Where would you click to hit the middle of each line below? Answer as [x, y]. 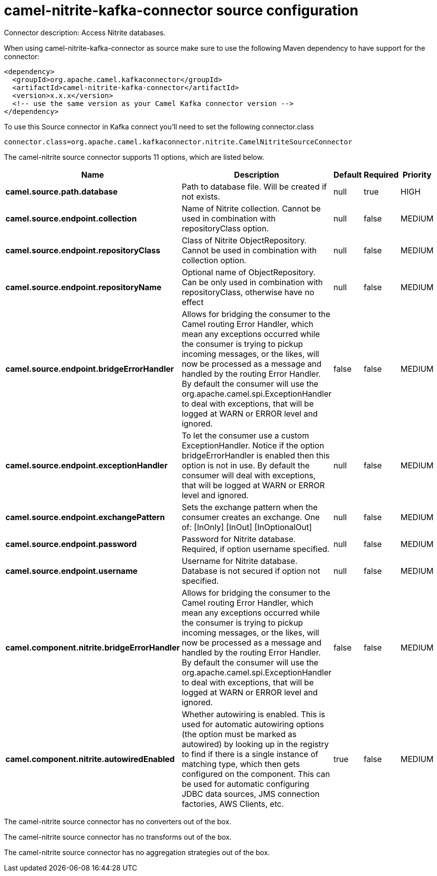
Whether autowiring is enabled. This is [254, 714]
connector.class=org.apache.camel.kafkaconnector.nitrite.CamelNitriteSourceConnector [178, 142]
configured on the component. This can [256, 774]
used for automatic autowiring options [253, 724]
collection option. [214, 260]
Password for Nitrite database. [239, 539]
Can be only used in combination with [252, 282]
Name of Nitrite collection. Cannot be [251, 208]
